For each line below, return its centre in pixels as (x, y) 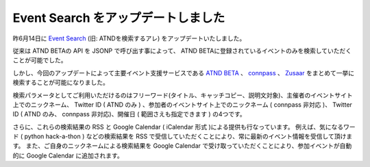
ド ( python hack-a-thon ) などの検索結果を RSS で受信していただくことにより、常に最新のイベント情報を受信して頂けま (183, 136)
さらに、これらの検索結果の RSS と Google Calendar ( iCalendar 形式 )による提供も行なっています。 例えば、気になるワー (184, 127)
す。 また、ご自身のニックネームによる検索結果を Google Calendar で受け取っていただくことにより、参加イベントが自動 (182, 146)
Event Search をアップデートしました (119, 18)
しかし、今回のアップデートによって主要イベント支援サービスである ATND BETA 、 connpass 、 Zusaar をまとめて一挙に (184, 73)
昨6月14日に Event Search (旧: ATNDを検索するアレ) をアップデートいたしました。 (129, 38)
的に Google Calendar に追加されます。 (68, 155)
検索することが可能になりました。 (61, 83)
